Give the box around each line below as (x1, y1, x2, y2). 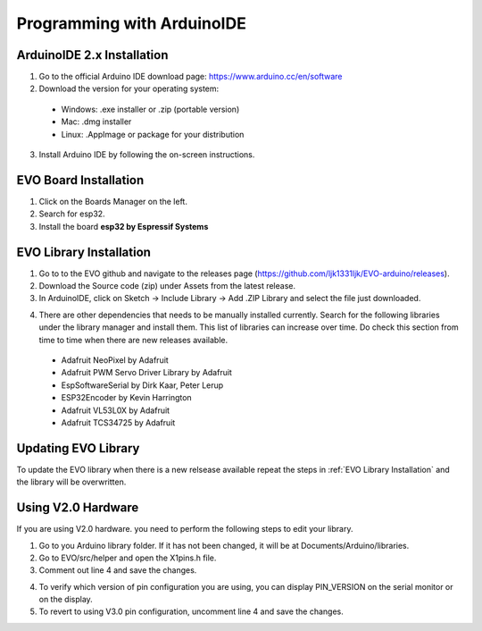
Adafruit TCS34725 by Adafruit (61, 416, 176, 428)
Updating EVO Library (16, 441, 140, 456)
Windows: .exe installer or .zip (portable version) (61, 104, 240, 114)
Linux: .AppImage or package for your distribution (61, 129, 245, 139)
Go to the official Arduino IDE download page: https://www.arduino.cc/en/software (38, 72, 343, 82)
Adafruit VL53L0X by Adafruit (61, 405, 170, 416)
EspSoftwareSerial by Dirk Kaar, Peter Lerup (61, 380, 224, 391)
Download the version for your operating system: (38, 83, 220, 94)
